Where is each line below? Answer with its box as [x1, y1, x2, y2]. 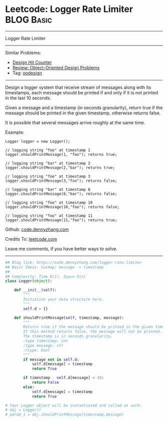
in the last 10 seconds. [5, 95, 51, 101]
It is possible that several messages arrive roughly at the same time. [5, 119, 145, 125]
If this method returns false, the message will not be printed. [23, 329, 162, 334]
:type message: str [23, 343, 64, 348]
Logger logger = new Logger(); [5, 139, 70, 144]
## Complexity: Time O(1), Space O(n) [5, 274, 86, 279]
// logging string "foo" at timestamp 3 [5, 174, 91, 179]
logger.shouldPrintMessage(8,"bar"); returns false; [5, 191, 117, 196]
